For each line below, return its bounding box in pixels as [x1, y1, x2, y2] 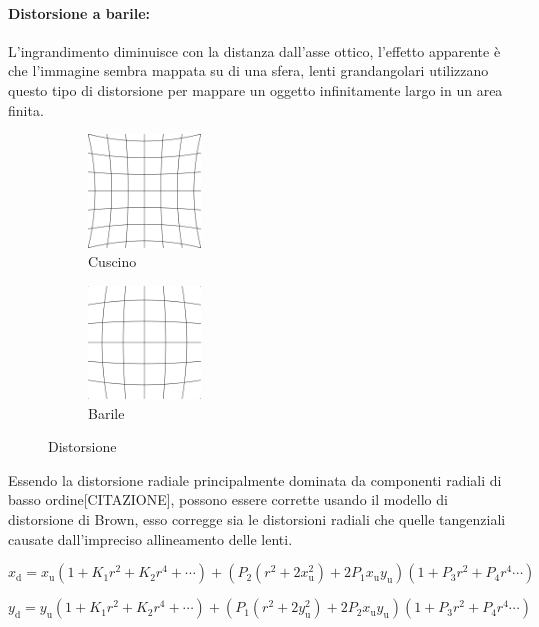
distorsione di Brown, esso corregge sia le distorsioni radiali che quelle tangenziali [8, 509, 506, 530]
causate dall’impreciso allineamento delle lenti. [8, 528, 293, 549]
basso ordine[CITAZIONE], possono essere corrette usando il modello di [8, 489, 448, 510]
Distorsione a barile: [8, 2, 151, 23]
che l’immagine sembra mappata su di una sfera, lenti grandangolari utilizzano [8, 60, 489, 81]
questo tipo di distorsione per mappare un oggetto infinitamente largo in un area [8, 79, 503, 100]
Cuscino [88, 251, 137, 272]
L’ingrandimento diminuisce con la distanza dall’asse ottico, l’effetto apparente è [8, 40, 501, 61]
